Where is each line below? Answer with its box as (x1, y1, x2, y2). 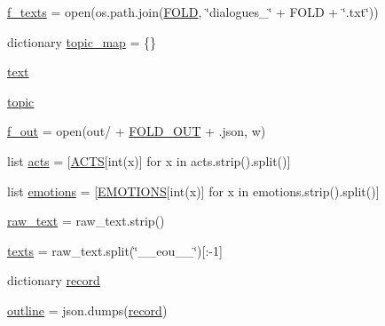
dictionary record (7, 271, 100, 290)
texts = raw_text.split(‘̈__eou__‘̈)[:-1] (7, 241, 223, 259)
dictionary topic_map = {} (7, 32, 157, 51)
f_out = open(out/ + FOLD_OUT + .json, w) (7, 122, 266, 140)
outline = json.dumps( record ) (7, 300, 168, 319)
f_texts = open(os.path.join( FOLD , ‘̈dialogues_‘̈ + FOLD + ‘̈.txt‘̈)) (7, 3, 379, 20)
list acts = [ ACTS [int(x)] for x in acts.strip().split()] (7, 151, 291, 170)
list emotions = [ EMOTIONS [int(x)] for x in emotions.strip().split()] (7, 181, 380, 200)
